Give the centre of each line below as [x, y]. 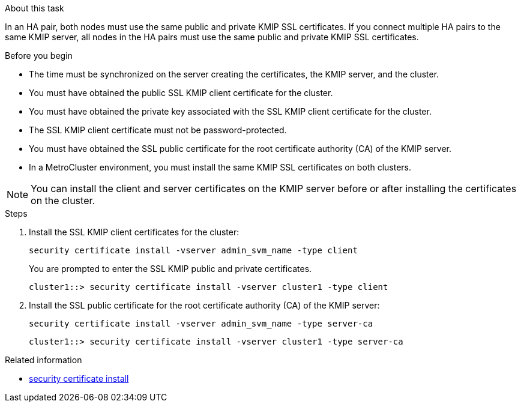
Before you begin [39, 56]
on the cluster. [63, 200]
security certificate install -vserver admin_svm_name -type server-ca [201, 324]
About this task [35, 8]
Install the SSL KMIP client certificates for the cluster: [134, 232]
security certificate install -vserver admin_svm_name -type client [193, 250]
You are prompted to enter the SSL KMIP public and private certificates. [170, 269]
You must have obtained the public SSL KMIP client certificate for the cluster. [181, 93]
